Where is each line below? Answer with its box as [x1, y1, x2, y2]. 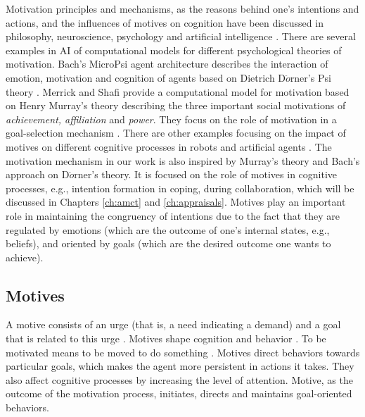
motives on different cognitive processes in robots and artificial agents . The [6, 139, 332, 154]
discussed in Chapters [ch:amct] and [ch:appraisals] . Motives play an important [6, 194, 346, 209]
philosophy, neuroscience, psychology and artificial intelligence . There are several [6, 29, 356, 44]
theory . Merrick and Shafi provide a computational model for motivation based [6, 84, 350, 99]
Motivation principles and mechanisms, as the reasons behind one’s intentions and [6, 1, 359, 15]
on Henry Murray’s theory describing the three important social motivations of [6, 98, 346, 113]
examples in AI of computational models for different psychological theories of [6, 42, 342, 57]
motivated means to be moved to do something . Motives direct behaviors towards [6, 344, 360, 359]
